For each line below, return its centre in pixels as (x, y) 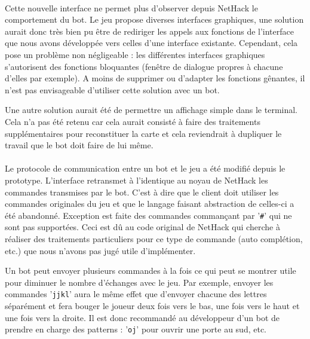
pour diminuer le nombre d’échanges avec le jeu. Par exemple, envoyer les (139, 282)
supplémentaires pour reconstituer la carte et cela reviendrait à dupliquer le (143, 133)
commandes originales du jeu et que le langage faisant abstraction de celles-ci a (150, 204)
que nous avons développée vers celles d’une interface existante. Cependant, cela (151, 43)
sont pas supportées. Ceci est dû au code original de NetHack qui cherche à (142, 227)
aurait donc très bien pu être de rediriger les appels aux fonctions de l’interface (149, 31)
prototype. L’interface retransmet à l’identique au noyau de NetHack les (136, 180)
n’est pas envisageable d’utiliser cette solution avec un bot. (112, 89)
